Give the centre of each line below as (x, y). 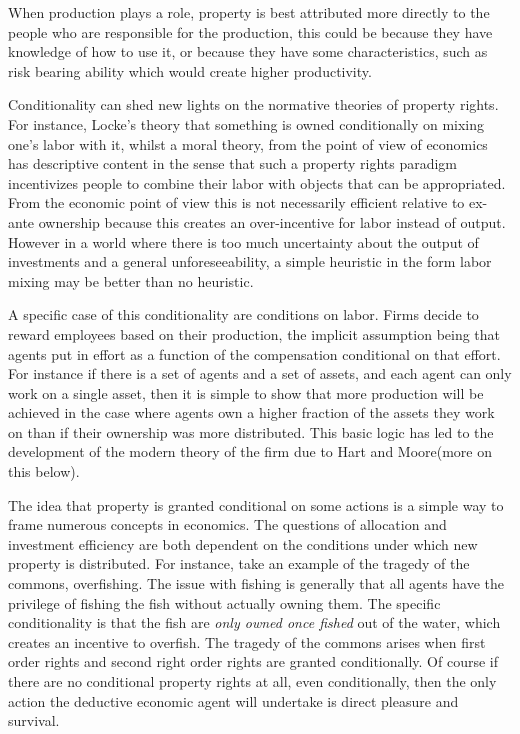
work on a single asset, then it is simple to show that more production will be (246, 392)
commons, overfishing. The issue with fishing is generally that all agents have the (256, 583)
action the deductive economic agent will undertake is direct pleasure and (233, 700)
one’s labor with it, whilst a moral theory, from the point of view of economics (248, 143)
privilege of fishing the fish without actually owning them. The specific (224, 602)
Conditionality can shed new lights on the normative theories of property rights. (253, 104)
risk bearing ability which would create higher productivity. (190, 70)
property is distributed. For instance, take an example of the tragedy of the (239, 563)
